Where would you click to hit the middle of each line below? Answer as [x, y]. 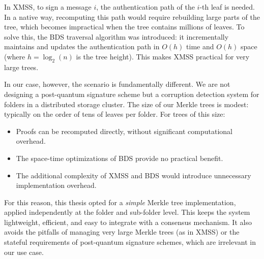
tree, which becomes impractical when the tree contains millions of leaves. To [124, 27]
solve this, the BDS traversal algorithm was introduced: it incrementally [116, 36]
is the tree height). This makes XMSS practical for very [163, 56]
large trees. [21, 67]
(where [15, 56]
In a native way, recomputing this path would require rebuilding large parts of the [132, 17]
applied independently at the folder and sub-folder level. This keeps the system [127, 212]
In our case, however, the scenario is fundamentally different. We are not [117, 84]
